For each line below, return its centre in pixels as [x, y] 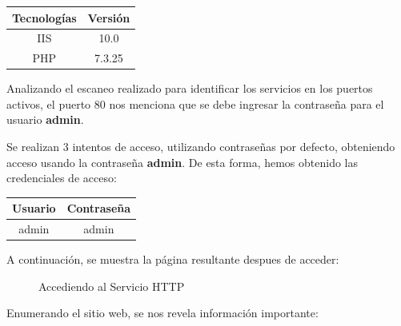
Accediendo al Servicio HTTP [112, 286]
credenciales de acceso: [62, 178]
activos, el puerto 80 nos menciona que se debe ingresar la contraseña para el [195, 103]
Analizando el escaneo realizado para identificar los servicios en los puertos [190, 88]
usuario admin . [45, 119]
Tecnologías [44, 17]
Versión [109, 17]
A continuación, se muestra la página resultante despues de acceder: [173, 259]
